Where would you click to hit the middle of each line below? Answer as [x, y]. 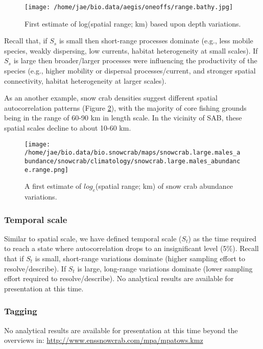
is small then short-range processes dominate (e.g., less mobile [156, 41]
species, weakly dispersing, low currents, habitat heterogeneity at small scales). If [131, 50]
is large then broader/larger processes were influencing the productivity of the [135, 60]
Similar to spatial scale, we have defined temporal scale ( [93, 238]
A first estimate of [53, 186]
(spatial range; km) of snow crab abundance [164, 186]
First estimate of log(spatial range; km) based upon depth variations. [133, 23]
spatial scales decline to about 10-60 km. [68, 128]
